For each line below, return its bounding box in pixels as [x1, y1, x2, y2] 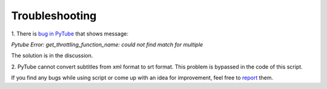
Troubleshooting [11, 9, 97, 22]
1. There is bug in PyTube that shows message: [11, 30, 128, 37]
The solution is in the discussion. [11, 52, 93, 60]
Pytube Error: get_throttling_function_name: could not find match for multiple [11, 41, 203, 48]
